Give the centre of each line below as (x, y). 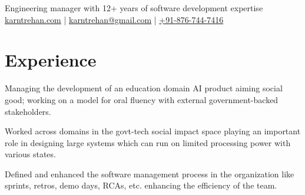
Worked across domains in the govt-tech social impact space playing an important (153, 131)
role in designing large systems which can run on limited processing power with (148, 142)
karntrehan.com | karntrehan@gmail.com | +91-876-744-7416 (114, 19)
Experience (51, 60)
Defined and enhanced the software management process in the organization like (150, 173)
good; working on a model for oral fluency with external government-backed (142, 99)
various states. (30, 154)
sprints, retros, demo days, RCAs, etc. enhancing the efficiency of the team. (141, 185)
